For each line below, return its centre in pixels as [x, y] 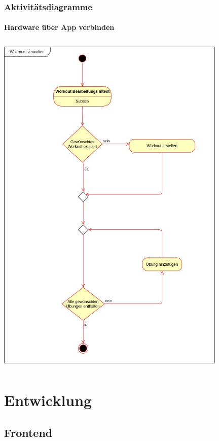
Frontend [28, 432]
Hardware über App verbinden [59, 27]
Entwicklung [48, 400]
